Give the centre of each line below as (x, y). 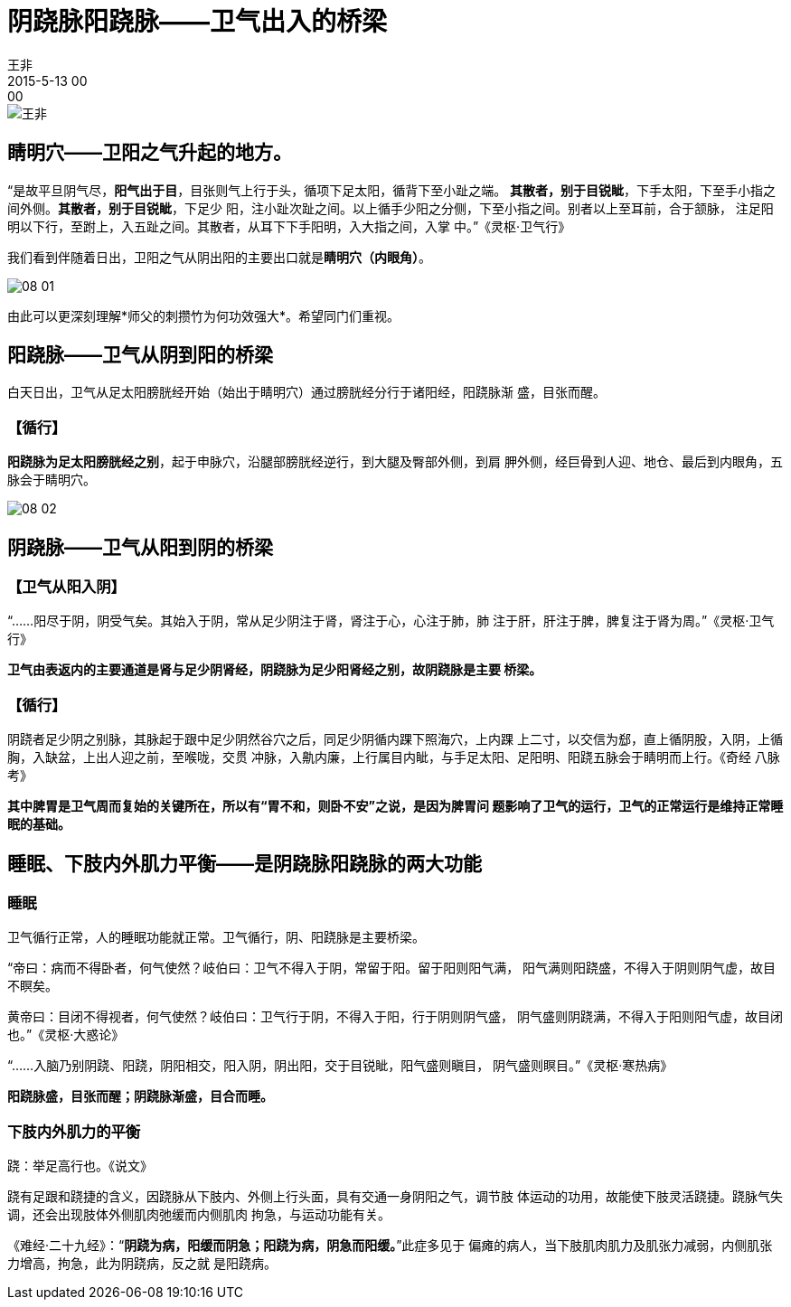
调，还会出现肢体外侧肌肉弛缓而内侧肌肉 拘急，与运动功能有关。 (199, 1215)
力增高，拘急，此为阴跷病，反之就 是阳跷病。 (142, 1264)
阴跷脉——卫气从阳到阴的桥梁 (140, 547)
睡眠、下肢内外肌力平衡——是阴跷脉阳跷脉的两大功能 (245, 863)
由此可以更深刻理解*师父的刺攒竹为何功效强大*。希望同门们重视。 (204, 315)
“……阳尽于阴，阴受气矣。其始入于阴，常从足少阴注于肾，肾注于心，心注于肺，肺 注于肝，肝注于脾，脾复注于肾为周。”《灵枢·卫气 (391, 621)
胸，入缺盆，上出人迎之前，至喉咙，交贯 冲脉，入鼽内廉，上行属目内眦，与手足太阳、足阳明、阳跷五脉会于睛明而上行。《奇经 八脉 (394, 757)
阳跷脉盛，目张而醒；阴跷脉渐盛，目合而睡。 (140, 1096)
